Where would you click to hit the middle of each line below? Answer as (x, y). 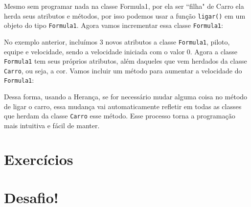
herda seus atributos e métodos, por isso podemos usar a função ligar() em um (125, 15)
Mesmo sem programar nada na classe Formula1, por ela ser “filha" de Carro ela (124, 6)
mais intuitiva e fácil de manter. (52, 125)
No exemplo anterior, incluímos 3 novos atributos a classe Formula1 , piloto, (117, 41)
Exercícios (39, 159)
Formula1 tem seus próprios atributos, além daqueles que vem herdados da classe (125, 61)
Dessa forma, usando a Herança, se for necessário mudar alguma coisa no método (126, 97)
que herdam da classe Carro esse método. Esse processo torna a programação (120, 116)
